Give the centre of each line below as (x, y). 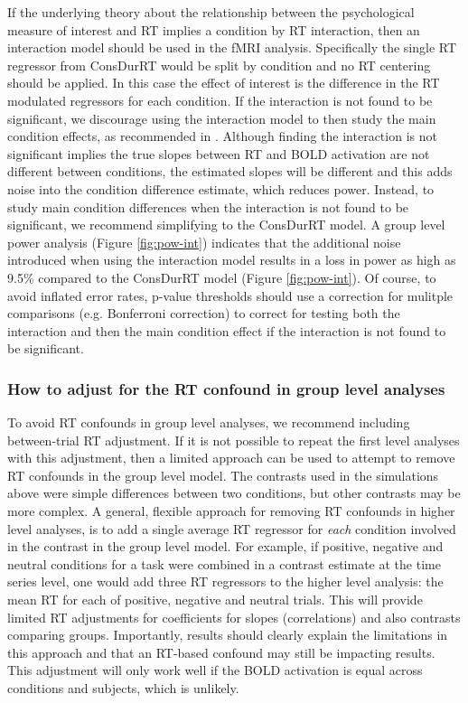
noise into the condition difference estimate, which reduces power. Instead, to (221, 188)
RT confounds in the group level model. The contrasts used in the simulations (223, 475)
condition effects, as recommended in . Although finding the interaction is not (222, 136)
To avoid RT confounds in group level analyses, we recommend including (209, 422)
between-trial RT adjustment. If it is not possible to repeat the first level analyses (234, 440)
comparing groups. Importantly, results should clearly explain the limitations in (228, 635)
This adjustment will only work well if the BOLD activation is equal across (215, 670)
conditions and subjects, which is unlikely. (123, 688)
